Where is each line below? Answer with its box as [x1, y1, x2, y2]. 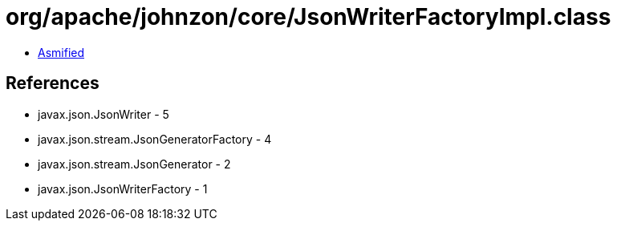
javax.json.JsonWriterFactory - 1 [38, 181, 208, 196]
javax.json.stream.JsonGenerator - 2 [38, 156, 231, 171]
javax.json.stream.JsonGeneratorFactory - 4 [38, 132, 272, 146]
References [6, 73, 99, 94]
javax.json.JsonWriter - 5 [38, 107, 169, 121]
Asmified [38, 45, 85, 59]
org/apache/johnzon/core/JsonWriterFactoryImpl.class [6, 3, 611, 30]
